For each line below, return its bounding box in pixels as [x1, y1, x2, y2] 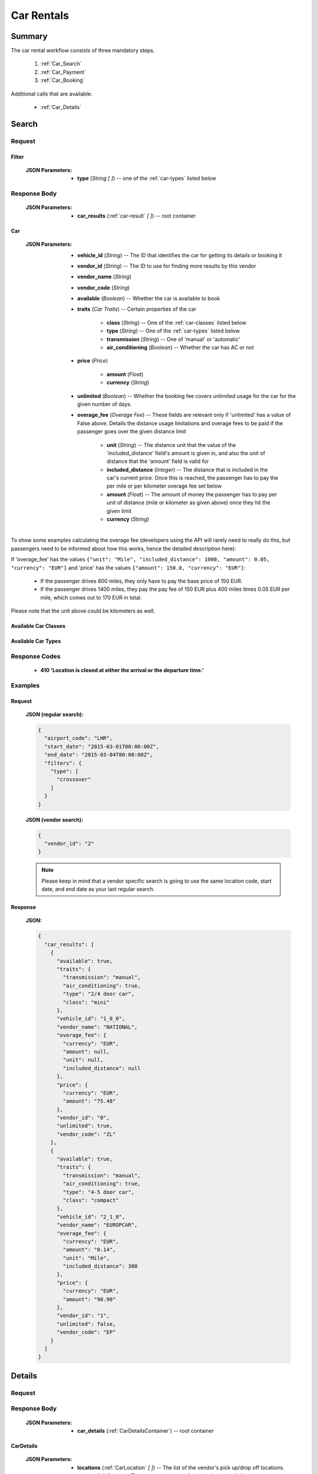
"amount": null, [62, 1048, 110, 1055]
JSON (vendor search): [25, 816, 84, 823]
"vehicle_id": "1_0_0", [57, 1015, 125, 1022]
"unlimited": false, [57, 1321, 116, 1327]
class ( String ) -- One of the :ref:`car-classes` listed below [107, 319, 247, 326]
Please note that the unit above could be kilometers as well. [11, 607, 155, 614]
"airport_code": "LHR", [44, 735, 113, 742]
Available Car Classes [11, 623, 66, 630]
